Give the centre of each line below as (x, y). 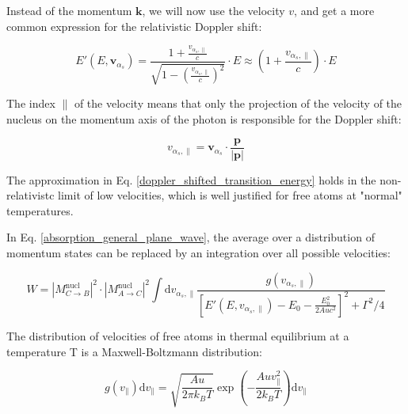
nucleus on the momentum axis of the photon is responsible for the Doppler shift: (204, 118)
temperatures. (40, 210)
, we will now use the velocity (214, 10)
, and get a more (334, 10)
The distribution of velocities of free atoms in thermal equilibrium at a (178, 335)
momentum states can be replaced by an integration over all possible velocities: (199, 253)
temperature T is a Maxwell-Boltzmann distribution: (134, 351)
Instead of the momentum (69, 10)
